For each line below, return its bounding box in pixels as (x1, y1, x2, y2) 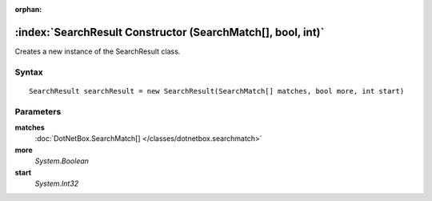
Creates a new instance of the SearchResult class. (14, 46, 181, 56)
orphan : (14, 5, 42, 14)
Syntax (14, 66, 43, 78)
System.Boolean (34, 156, 90, 166)
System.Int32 (34, 179, 79, 188)
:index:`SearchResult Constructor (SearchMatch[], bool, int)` (14, 25, 325, 39)
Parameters (14, 106, 62, 117)
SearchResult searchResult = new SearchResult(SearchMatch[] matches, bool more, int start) (29, 86, 405, 95)
